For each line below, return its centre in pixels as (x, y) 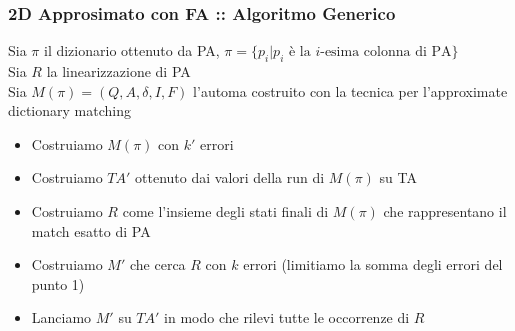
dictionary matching (69, 110)
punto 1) (58, 283)
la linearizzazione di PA (118, 71)
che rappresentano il (445, 210)
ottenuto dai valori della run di (230, 177)
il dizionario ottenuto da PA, (131, 50)
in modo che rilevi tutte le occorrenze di (287, 317)
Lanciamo (61, 317)
